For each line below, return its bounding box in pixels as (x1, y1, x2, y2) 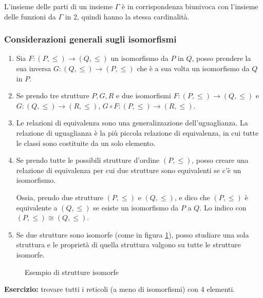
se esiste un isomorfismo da (93, 202, 179, 212)
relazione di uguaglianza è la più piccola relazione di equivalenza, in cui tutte (16, 127, 259, 138)
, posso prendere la (192, 53, 251, 63)
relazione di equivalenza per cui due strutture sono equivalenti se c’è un (16, 164, 241, 175)
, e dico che (174, 191, 210, 202)
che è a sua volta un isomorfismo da (137, 63, 250, 73)
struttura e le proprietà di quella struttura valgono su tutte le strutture (16, 239, 241, 250)
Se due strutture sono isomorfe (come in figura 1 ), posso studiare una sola (16, 229, 249, 240)
